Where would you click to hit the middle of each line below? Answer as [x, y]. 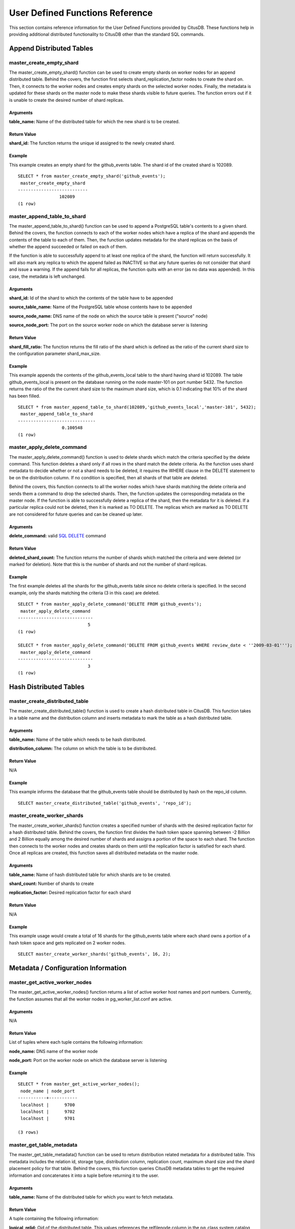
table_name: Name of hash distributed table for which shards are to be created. [90, 875]
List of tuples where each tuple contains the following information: [76, 1042]
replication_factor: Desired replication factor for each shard [70, 893]
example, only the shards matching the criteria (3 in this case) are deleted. [84, 593]
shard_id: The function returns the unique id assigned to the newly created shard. [92, 143]
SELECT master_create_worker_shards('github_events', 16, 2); [94, 954]
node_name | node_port [48, 1091]
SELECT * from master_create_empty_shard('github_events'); [92, 176]
